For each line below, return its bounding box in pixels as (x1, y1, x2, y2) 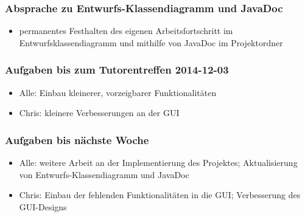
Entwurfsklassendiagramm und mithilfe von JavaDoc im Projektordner (19, 36, 283, 49)
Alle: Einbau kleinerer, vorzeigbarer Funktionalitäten (19, 86, 217, 98)
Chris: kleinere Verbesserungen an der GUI (19, 106, 180, 119)
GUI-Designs (19, 200, 67, 213)
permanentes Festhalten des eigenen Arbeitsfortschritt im (19, 24, 233, 37)
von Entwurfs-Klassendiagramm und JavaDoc (19, 168, 189, 181)
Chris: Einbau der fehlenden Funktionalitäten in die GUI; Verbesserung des (19, 188, 301, 201)
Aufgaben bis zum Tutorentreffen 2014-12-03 (5, 62, 229, 77)
